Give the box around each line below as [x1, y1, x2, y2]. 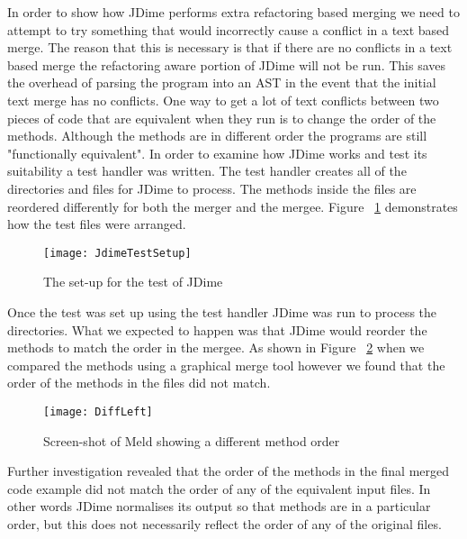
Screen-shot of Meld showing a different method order [43, 431, 340, 450]
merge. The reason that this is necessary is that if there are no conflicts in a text [7, 38, 453, 57]
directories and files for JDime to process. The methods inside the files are [7, 178, 417, 197]
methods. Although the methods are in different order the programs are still [7, 126, 427, 145]
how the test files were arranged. [7, 215, 186, 233]
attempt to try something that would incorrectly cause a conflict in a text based [7, 20, 450, 39]
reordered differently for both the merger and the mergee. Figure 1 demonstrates [7, 196, 458, 215]
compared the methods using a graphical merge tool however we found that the [7, 355, 445, 374]
